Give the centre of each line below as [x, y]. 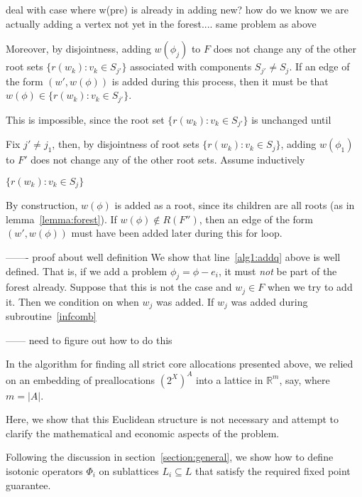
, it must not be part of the [278, 271]
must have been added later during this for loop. [177, 233]
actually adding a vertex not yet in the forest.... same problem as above [161, 23]
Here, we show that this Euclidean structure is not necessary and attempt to [172, 419]
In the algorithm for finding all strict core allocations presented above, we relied [180, 364]
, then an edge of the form [256, 219]
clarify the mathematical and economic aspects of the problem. [143, 433]
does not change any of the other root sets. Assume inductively [168, 160]
